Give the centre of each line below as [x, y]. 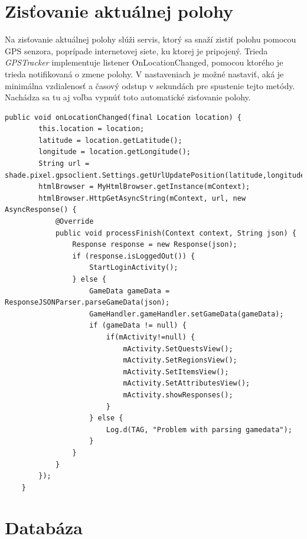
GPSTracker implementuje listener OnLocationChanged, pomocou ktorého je [144, 62]
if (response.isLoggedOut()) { [134, 256]
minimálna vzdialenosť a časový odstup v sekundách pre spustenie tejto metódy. [150, 85]
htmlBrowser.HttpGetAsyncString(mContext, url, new [142, 198]
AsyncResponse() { [41, 210]
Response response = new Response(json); [155, 245]
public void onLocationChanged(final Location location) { [123, 117]
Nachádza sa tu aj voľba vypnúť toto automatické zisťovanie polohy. [128, 97]
